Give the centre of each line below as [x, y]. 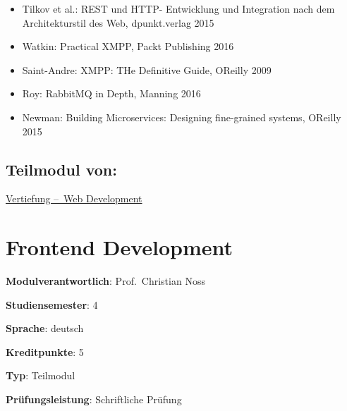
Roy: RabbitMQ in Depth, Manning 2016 [111, 93]
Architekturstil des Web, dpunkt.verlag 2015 [118, 22]
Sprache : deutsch [45, 328]
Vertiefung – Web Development [74, 198]
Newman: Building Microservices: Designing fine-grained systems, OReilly [182, 117]
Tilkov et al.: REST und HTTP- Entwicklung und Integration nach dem [178, 8]
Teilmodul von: [61, 169]
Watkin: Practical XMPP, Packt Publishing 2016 [128, 46]
